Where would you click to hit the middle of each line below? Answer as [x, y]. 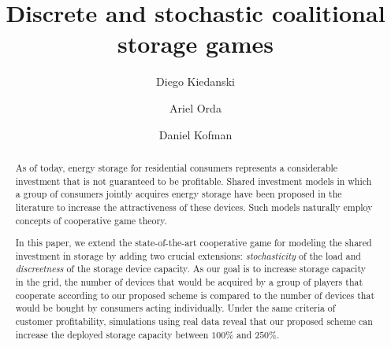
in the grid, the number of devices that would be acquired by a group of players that [189, 282]
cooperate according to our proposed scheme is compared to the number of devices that [195, 295]
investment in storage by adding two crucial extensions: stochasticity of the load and [188, 255]
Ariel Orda [195, 107]
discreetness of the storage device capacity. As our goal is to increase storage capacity [190, 269]
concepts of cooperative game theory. [91, 220]
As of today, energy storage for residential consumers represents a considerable [177, 167]
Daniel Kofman [195, 134]
